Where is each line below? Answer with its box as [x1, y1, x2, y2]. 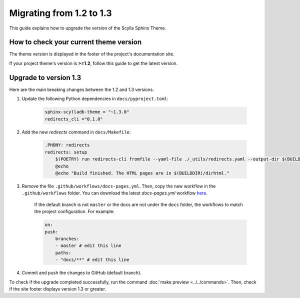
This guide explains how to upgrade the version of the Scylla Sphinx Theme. [9, 25, 166, 31]
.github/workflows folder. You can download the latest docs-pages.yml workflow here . [21, 190, 207, 196]
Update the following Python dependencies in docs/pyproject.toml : [21, 95, 168, 102]
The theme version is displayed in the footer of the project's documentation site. [9, 51, 174, 57]
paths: [55, 250, 71, 255]
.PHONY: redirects [44, 142, 90, 148]
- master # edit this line [55, 243, 122, 248]
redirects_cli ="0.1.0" [44, 116, 103, 122]
